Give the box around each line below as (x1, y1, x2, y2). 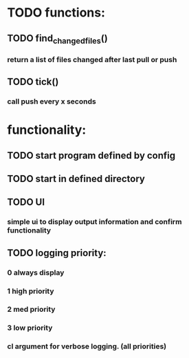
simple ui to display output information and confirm (7, 217, 182, 227)
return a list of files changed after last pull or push (7, 54, 177, 64)
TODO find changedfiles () (7, 32, 108, 46)
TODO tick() (7, 76, 59, 88)
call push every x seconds (7, 97, 96, 106)
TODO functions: (7, 5, 105, 21)
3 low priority (7, 323, 53, 332)
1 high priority (7, 286, 54, 296)
